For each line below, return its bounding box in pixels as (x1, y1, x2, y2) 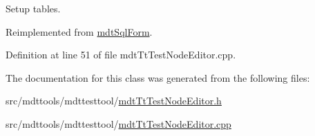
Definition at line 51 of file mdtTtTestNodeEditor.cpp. (6, 47, 236, 62)
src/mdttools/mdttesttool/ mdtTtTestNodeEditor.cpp (6, 116, 231, 131)
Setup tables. (6, 1, 61, 15)
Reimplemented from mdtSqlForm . (6, 24, 153, 38)
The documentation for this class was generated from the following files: (6, 70, 310, 84)
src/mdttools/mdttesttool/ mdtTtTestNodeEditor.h (6, 93, 222, 108)
